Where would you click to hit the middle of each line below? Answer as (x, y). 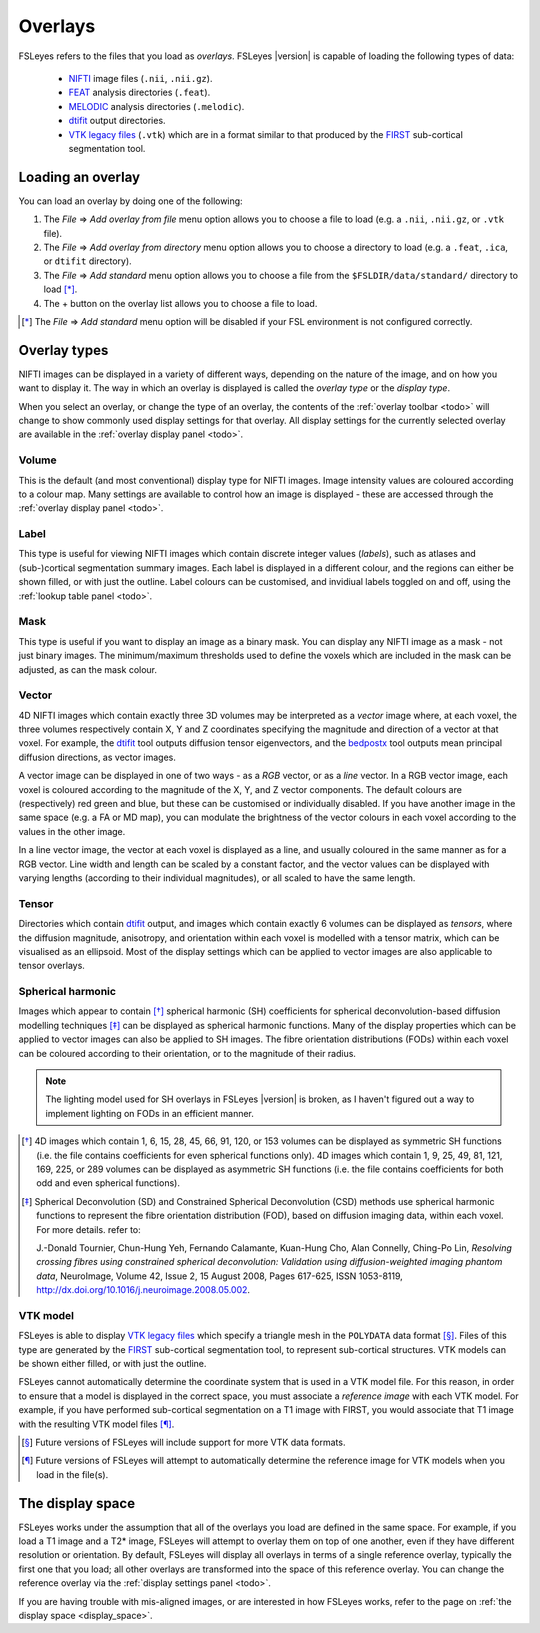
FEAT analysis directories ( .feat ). (139, 92)
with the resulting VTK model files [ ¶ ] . (96, 1424)
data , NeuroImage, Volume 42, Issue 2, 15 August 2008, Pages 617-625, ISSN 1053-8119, (220, 1276)
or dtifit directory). (87, 261)
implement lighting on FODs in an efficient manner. (150, 1113)
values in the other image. (72, 831)
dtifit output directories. (117, 121)
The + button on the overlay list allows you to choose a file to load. (180, 303)
